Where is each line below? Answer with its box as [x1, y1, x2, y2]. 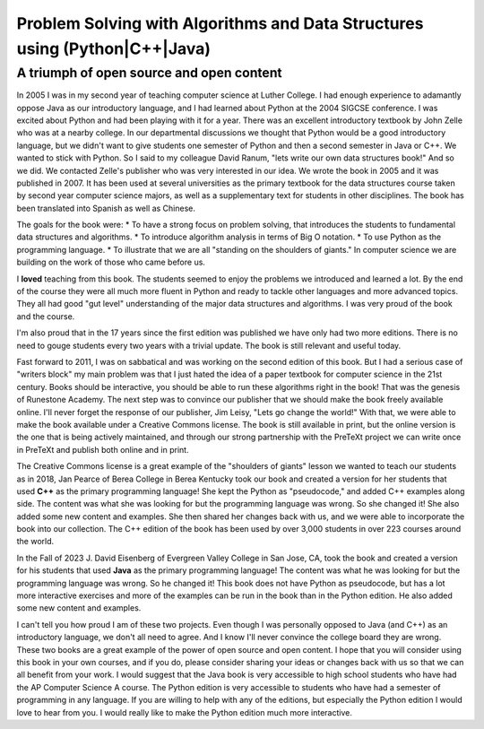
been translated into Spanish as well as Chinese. [16, 203, 196, 213]
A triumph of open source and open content [16, 65, 282, 81]
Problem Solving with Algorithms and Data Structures [16, 13, 424, 33]
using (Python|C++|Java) [16, 39, 211, 58]
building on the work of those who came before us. [16, 256, 206, 268]
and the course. [16, 310, 75, 322]
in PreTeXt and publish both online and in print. [16, 444, 189, 455]
